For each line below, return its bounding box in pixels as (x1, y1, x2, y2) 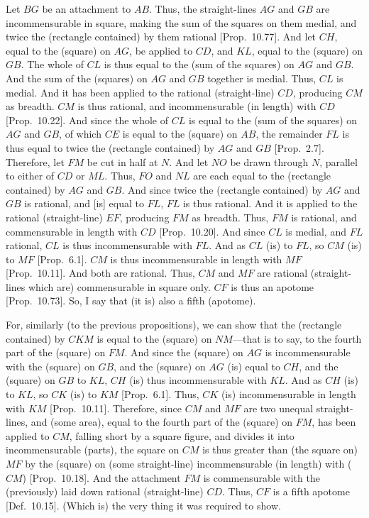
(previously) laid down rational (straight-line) (6, 484, 204, 499)
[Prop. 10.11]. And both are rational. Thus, (6, 265, 195, 280)
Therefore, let (6, 154, 65, 169)
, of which (59, 126, 101, 141)
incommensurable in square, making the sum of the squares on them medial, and (6, 15, 357, 30)
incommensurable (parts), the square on (6, 442, 180, 457)
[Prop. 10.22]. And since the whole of (6, 112, 168, 127)
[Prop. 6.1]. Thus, (121, 387, 199, 402)
